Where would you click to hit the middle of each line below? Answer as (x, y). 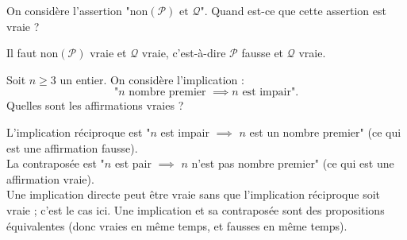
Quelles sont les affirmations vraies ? (95, 105)
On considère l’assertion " (68, 10)
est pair (133, 163)
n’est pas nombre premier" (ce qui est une (293, 163)
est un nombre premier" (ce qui (325, 132)
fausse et (263, 53)
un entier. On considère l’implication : (152, 79)
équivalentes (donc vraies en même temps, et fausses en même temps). (177, 225)
